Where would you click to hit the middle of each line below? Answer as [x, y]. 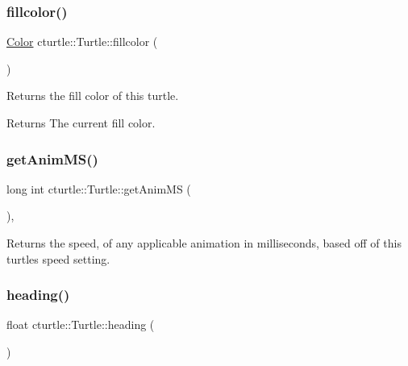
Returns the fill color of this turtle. [93, 96]
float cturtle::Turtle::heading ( [81, 324]
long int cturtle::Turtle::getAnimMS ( [99, 188]
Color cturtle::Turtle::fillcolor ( [82, 42]
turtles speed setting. [58, 258]
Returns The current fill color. [81, 123]
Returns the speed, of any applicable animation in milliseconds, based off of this [204, 243]
